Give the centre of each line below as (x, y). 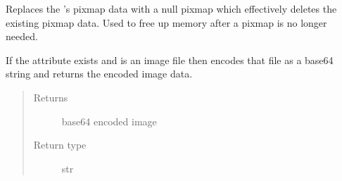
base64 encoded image (109, 121)
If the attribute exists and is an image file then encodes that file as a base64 (170, 60)
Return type (60, 145)
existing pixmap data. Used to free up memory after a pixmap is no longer (166, 22)
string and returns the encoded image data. (99, 74)
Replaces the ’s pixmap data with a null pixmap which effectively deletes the (171, 8)
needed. (22, 36)
